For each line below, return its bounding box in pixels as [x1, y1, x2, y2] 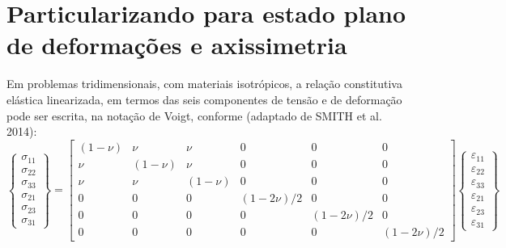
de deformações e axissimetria [6, 28, 347, 61]
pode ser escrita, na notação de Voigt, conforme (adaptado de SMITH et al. [6, 107, 382, 124]
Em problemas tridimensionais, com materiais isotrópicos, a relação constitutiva [6, 75, 402, 92]
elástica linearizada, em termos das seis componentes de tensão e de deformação [6, 90, 402, 107]
